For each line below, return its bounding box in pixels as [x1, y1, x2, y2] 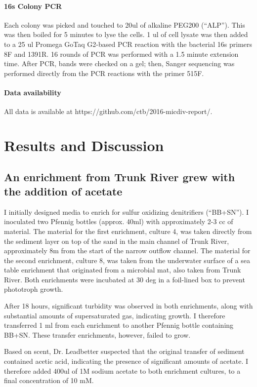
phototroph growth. [4, 284, 63, 294]
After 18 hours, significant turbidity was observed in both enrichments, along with [4, 301, 253, 311]
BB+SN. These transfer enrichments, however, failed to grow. [4, 329, 191, 340]
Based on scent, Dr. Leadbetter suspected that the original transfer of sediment [4, 346, 245, 356]
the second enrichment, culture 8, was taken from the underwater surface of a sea [4, 255, 250, 265]
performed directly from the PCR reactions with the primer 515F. [4, 68, 204, 78]
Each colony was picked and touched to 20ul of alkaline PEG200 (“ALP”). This [4, 19, 245, 30]
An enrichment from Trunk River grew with [4, 169, 235, 184]
